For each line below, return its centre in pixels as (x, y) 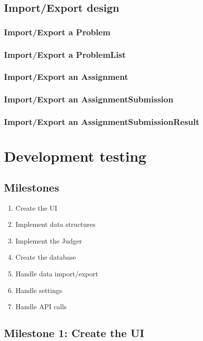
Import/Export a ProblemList (65, 54)
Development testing (75, 156)
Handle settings (39, 290)
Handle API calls (41, 306)
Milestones (32, 187)
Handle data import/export (57, 273)
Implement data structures (55, 224)
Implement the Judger (49, 240)
